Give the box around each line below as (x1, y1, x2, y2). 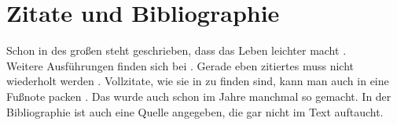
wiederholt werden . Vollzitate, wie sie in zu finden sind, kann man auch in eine (6, 73, 389, 89)
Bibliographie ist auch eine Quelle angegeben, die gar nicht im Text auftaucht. (6, 103, 384, 120)
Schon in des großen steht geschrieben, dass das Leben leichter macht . (6, 42, 347, 59)
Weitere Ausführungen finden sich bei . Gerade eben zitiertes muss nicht (6, 57, 355, 73)
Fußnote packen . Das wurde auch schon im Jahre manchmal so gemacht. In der (6, 87, 391, 104)
